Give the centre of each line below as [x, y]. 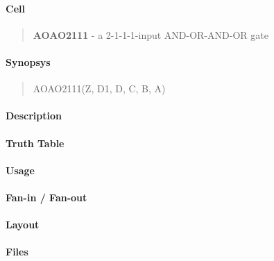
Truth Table [35, 143]
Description [34, 116]
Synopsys [28, 61]
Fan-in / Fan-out [46, 197]
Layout [23, 225]
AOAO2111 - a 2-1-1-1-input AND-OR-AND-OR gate [151, 34]
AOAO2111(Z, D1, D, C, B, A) [99, 89]
